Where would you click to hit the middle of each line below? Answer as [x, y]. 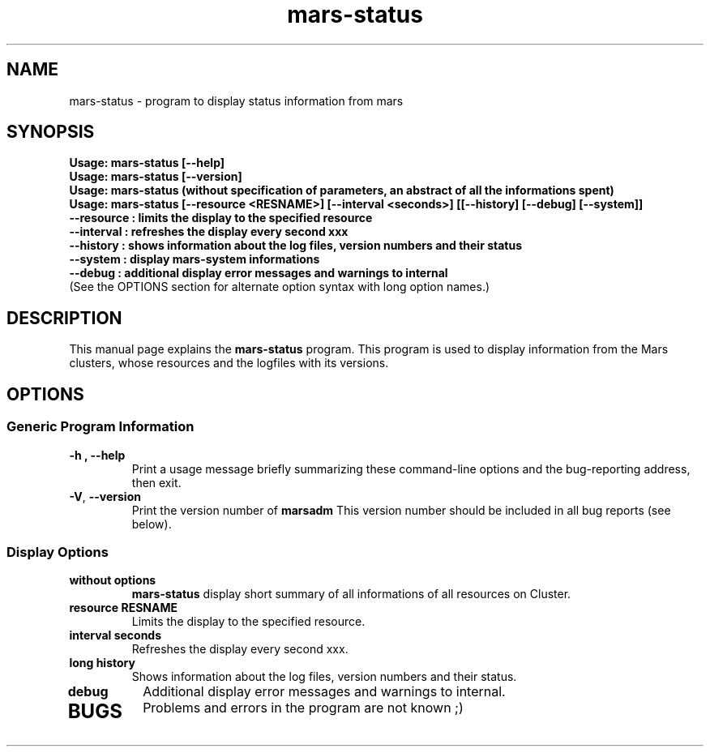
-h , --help [97, 455]
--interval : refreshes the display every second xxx [209, 232]
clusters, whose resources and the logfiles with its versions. [229, 363]
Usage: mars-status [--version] [156, 177]
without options [113, 580]
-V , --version [105, 496]
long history [102, 663]
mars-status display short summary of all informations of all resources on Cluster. [351, 594]
